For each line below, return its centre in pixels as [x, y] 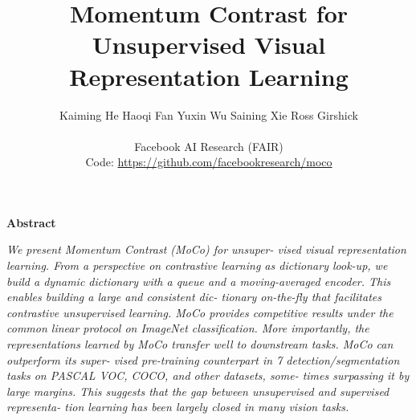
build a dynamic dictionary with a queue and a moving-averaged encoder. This [199, 281]
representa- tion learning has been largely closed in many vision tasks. [178, 407]
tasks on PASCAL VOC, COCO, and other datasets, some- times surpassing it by [208, 375]
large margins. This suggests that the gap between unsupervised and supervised [198, 391]
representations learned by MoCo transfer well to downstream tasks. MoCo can [200, 344]
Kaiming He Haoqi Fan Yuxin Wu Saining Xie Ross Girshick [209, 114]
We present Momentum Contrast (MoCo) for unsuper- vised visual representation [206, 249]
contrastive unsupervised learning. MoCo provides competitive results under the [200, 312]
